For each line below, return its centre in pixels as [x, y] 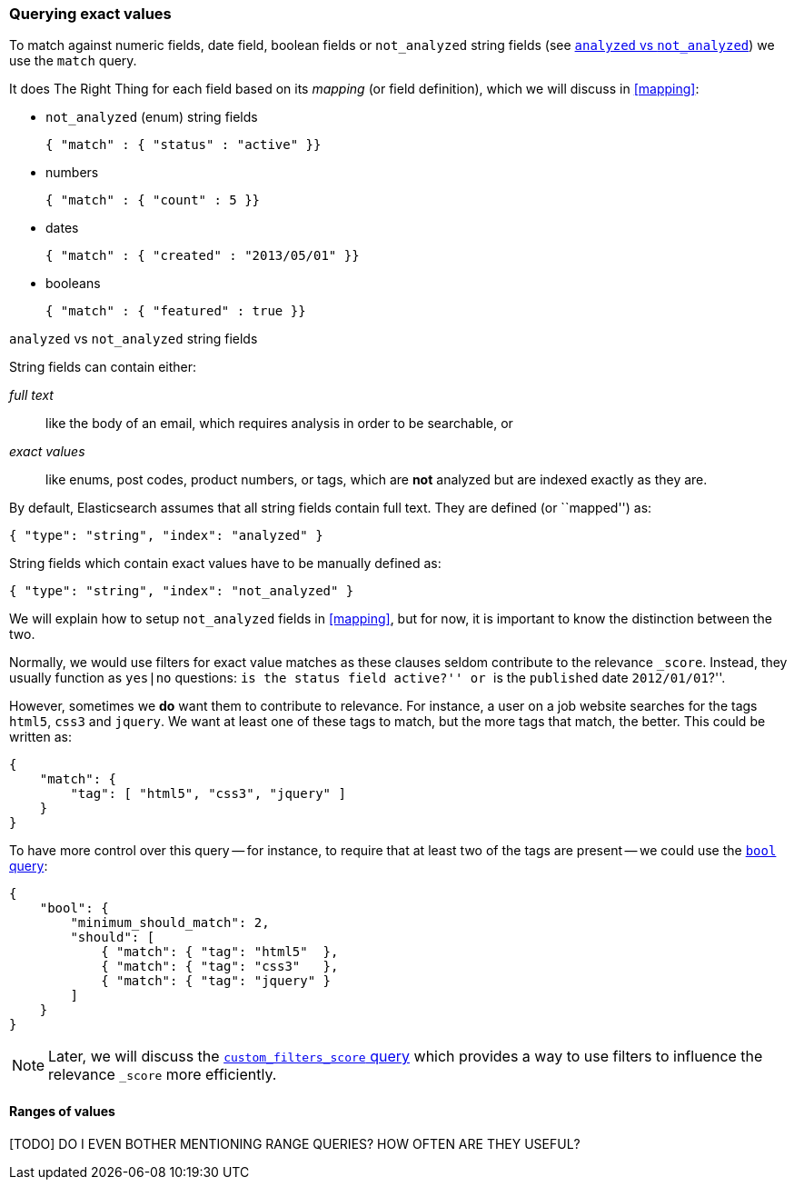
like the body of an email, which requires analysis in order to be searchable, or [279, 424]
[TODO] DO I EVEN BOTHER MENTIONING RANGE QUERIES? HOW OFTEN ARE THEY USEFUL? [295, 1143]
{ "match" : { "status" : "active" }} [184, 145]
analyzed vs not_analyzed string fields [134, 339]
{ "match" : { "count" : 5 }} [153, 200]
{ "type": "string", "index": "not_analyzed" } [182, 591]
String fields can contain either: [103, 367]
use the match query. [73, 61]
